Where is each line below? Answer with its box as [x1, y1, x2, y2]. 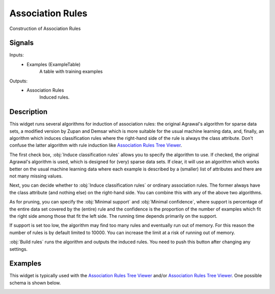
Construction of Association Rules [9, 25, 81, 32]
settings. [9, 246, 28, 252]
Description [9, 107, 48, 116]
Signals [9, 39, 34, 47]
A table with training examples [39, 69, 103, 75]
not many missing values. [9, 173, 63, 179]
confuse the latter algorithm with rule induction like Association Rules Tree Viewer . [9, 142, 182, 149]
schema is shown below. [9, 280, 61, 286]
